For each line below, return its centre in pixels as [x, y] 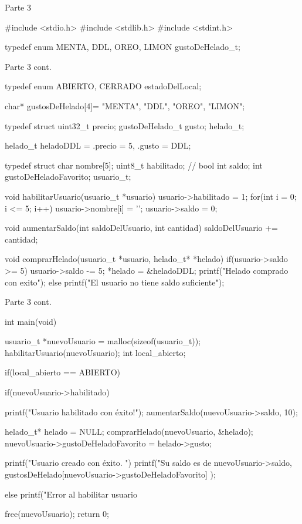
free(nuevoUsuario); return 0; [57, 514]
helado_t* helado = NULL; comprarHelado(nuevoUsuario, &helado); [129, 431]
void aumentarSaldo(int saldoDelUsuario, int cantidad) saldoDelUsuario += [142, 228]
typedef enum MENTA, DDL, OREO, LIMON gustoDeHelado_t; [123, 47]
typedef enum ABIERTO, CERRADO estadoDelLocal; [103, 86]
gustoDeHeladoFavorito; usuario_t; [68, 177]
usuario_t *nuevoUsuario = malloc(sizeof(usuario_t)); [103, 341]
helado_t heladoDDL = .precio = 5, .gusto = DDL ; [98, 145]
